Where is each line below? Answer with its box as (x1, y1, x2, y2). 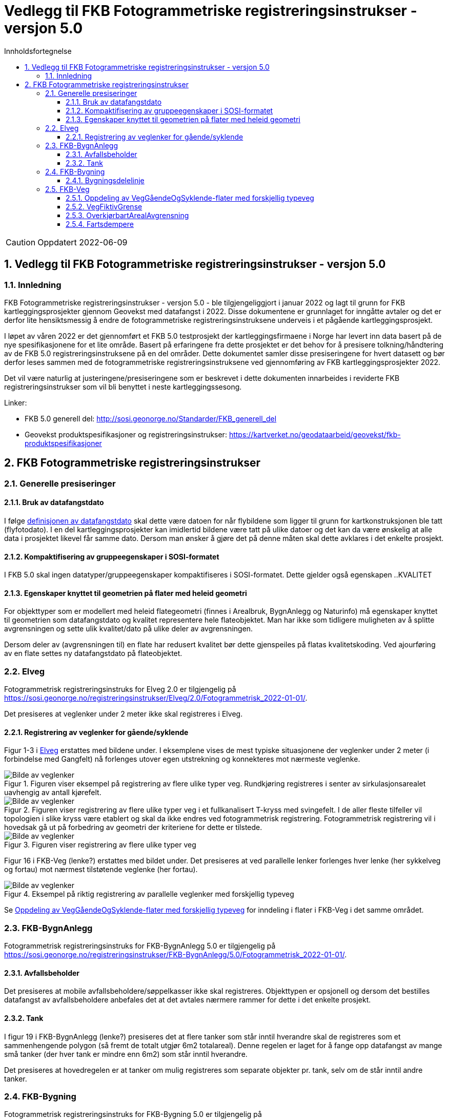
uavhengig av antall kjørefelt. (4, 788, 101, 797)
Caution (6, 237, 36, 247)
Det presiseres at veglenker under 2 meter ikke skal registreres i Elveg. (4, 709, 243, 719)
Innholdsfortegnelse (4, 46, 72, 55)
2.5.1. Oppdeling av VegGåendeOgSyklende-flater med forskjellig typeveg (66, 193, 314, 202)
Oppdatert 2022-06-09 (37, 237, 128, 247)
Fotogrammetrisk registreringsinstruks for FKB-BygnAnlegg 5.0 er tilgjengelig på (4, 941, 276, 951)
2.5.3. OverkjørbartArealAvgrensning (66, 210, 189, 220)
